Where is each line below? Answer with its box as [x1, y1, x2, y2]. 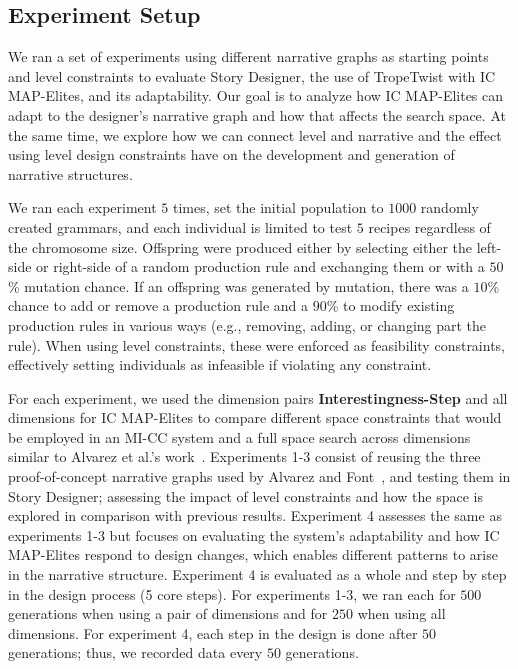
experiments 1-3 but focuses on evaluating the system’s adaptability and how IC [8, 524, 500, 545]
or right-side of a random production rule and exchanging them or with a [36, 256, 485, 277]
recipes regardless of [368, 216, 491, 237]
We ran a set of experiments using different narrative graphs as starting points [8, 46, 489, 67]
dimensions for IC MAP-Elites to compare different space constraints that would [8, 407, 502, 428]
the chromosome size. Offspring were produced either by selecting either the [8, 236, 473, 257]
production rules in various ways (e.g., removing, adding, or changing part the [8, 314, 487, 335]
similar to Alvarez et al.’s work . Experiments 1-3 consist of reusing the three [8, 446, 481, 467]
